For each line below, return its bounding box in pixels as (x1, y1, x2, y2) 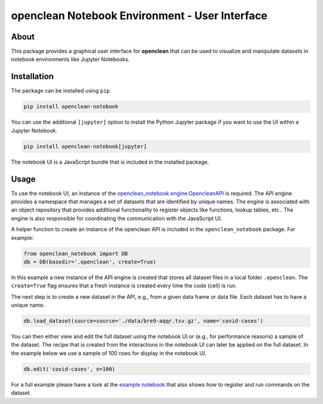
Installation (11, 72, 54, 82)
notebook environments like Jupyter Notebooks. (11, 56, 130, 63)
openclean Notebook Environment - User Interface (11, 9, 268, 22)
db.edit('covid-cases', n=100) (23, 365, 116, 372)
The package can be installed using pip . (11, 87, 112, 94)
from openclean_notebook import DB (23, 250, 128, 257)
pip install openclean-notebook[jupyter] (23, 143, 147, 149)
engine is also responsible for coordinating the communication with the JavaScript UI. (11, 215, 223, 222)
